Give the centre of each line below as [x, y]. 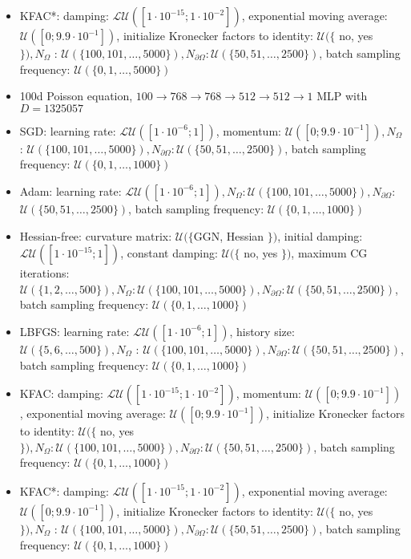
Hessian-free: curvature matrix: [96, 235]
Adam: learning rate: [71, 190]
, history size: [262, 331]
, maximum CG [329, 253]
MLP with [342, 96]
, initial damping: [320, 235]
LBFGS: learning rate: [75, 331]
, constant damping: [169, 253]
